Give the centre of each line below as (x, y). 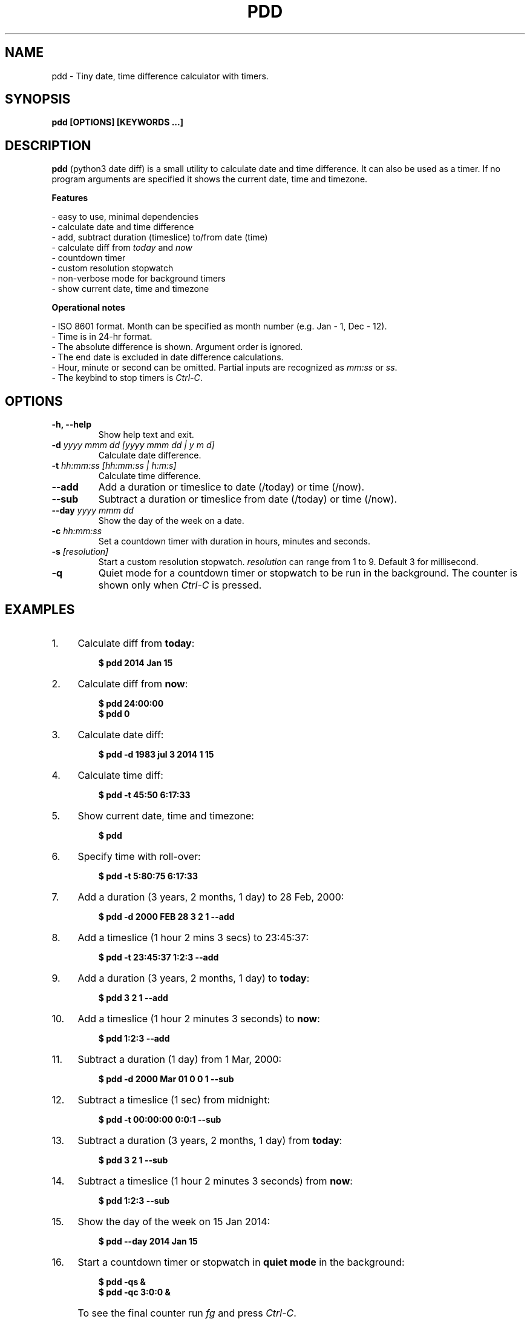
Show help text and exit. (146, 435)
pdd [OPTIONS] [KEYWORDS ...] (117, 122)
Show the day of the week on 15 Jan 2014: (174, 1221)
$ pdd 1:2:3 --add (134, 1038)
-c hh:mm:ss (77, 531)
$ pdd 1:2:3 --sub (134, 1200)
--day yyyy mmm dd (93, 511)
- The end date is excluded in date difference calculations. (168, 357)
